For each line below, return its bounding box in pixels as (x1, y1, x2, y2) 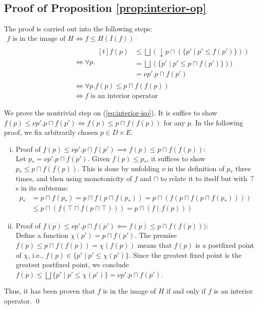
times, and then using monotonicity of (15, 173, 132, 183)
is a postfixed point (195, 240, 254, 250)
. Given (87, 153, 110, 164)
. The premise (134, 230, 177, 240)
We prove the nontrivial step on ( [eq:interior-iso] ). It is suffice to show (4, 107, 217, 118)
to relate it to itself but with (160, 173, 248, 183)
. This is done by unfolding (77, 163, 160, 173)
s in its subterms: (15, 183, 69, 193)
